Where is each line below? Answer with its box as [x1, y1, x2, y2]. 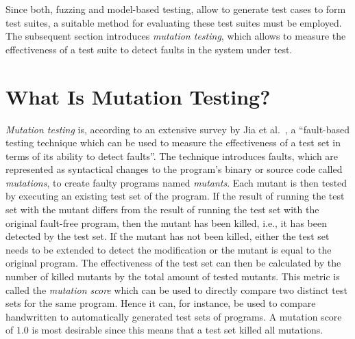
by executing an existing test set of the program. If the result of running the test [5, 189, 345, 203]
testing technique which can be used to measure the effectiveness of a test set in [5, 135, 341, 150]
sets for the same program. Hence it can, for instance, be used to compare [5, 296, 316, 310]
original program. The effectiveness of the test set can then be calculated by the [5, 256, 341, 270]
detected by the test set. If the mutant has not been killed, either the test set [5, 229, 330, 243]
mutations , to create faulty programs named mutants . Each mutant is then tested [5, 175, 347, 189]
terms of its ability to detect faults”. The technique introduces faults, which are [5, 148, 339, 163]
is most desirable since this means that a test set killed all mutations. [32, 323, 323, 337]
